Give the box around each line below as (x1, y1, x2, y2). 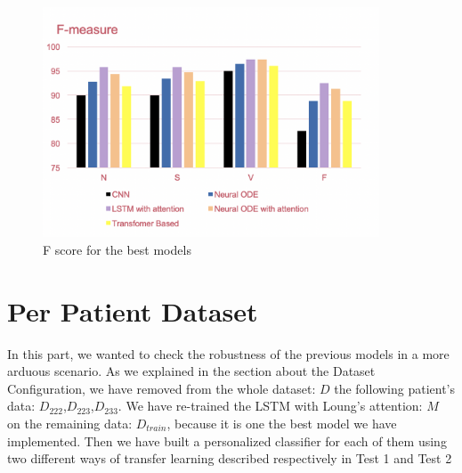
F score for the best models (43, 240, 191, 258)
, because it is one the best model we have (166, 414, 397, 433)
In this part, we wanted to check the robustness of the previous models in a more (7, 344, 450, 363)
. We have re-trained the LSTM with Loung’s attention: (118, 396, 423, 415)
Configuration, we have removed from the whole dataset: (7, 379, 316, 397)
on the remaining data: (7, 414, 133, 433)
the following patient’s (334, 379, 456, 397)
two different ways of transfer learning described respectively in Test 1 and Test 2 (7, 449, 452, 468)
